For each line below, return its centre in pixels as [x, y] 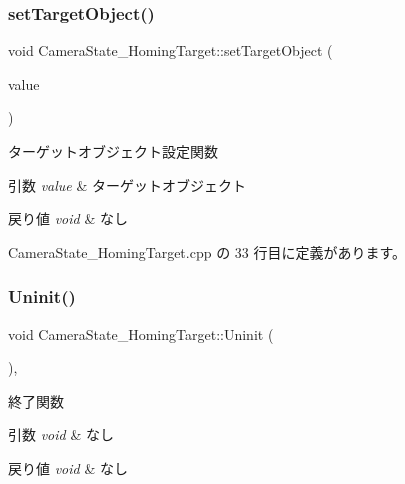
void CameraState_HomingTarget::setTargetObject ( [170, 50]
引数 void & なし [61, 434]
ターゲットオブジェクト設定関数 [113, 151]
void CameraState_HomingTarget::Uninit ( [141, 333]
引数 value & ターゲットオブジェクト [127, 184]
